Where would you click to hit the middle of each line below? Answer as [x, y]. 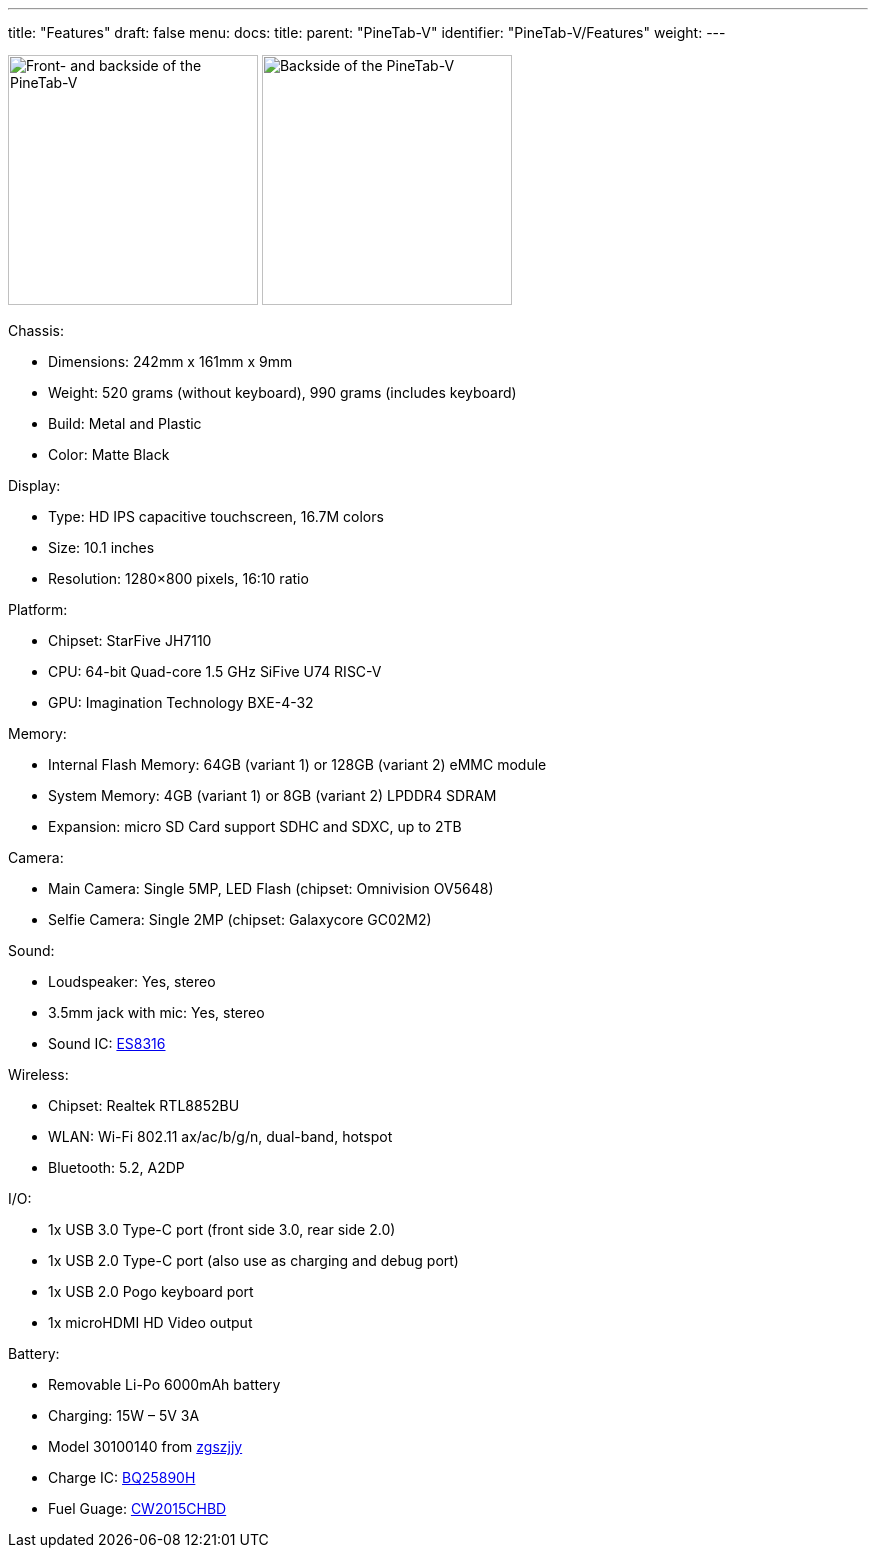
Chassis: [36, 330]
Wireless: [38, 1074]
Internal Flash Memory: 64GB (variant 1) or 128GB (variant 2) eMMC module [297, 764]
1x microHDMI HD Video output [150, 1322]
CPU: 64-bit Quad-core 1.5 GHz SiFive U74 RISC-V [215, 671]
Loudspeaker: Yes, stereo [132, 981]
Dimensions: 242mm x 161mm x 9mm [170, 361]
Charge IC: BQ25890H [122, 1477]
